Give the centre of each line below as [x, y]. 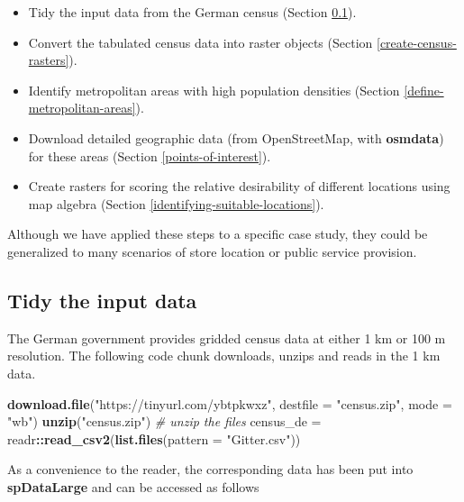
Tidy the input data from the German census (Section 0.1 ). [192, 12]
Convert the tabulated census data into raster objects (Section [200, 42]
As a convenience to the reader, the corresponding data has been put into [210, 469]
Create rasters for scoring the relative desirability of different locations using [239, 186]
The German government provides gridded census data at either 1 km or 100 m [227, 338]
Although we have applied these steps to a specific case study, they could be [218, 234]
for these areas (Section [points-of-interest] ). [150, 155]
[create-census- [417, 42]
